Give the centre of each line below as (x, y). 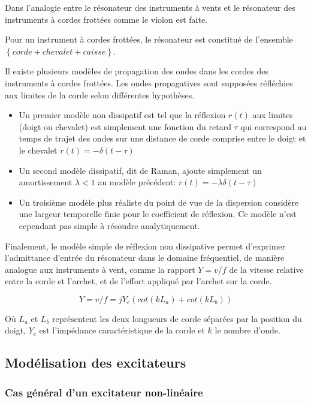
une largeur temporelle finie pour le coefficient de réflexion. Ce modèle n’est (158, 214)
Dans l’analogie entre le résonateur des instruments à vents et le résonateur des (150, 7)
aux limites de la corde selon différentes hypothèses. (100, 94)
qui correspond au (274, 126)
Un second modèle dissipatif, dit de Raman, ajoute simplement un (140, 170)
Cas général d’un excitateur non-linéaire (104, 392)
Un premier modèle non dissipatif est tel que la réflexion (122, 115)
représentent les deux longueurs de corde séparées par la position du (177, 318)
